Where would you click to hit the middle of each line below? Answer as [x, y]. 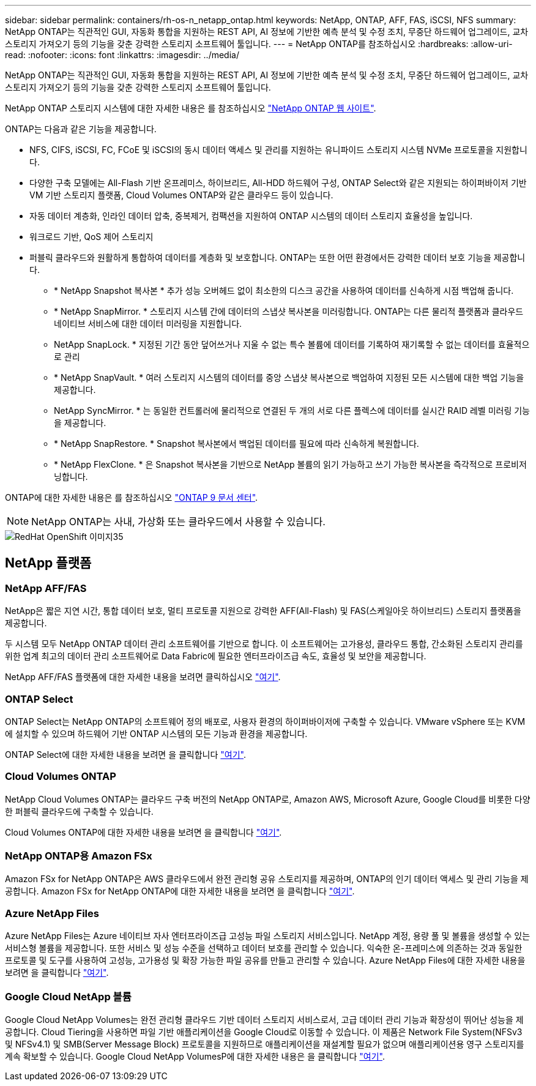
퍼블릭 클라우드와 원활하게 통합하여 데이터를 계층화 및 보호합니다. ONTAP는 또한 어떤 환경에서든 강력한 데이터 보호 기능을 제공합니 [277, 257]
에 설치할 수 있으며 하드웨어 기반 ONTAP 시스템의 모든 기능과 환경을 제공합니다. [156, 733]
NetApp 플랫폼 [48, 563]
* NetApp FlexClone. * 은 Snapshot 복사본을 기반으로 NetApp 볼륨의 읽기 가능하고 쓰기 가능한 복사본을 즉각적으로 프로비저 [290, 464]
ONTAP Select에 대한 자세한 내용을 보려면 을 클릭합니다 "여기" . [126, 754]
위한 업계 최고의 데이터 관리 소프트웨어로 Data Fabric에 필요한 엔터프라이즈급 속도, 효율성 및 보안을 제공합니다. [216, 656]
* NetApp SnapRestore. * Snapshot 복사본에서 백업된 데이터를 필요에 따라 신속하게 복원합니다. [236, 444]
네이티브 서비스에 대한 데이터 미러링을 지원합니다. [148, 324]
